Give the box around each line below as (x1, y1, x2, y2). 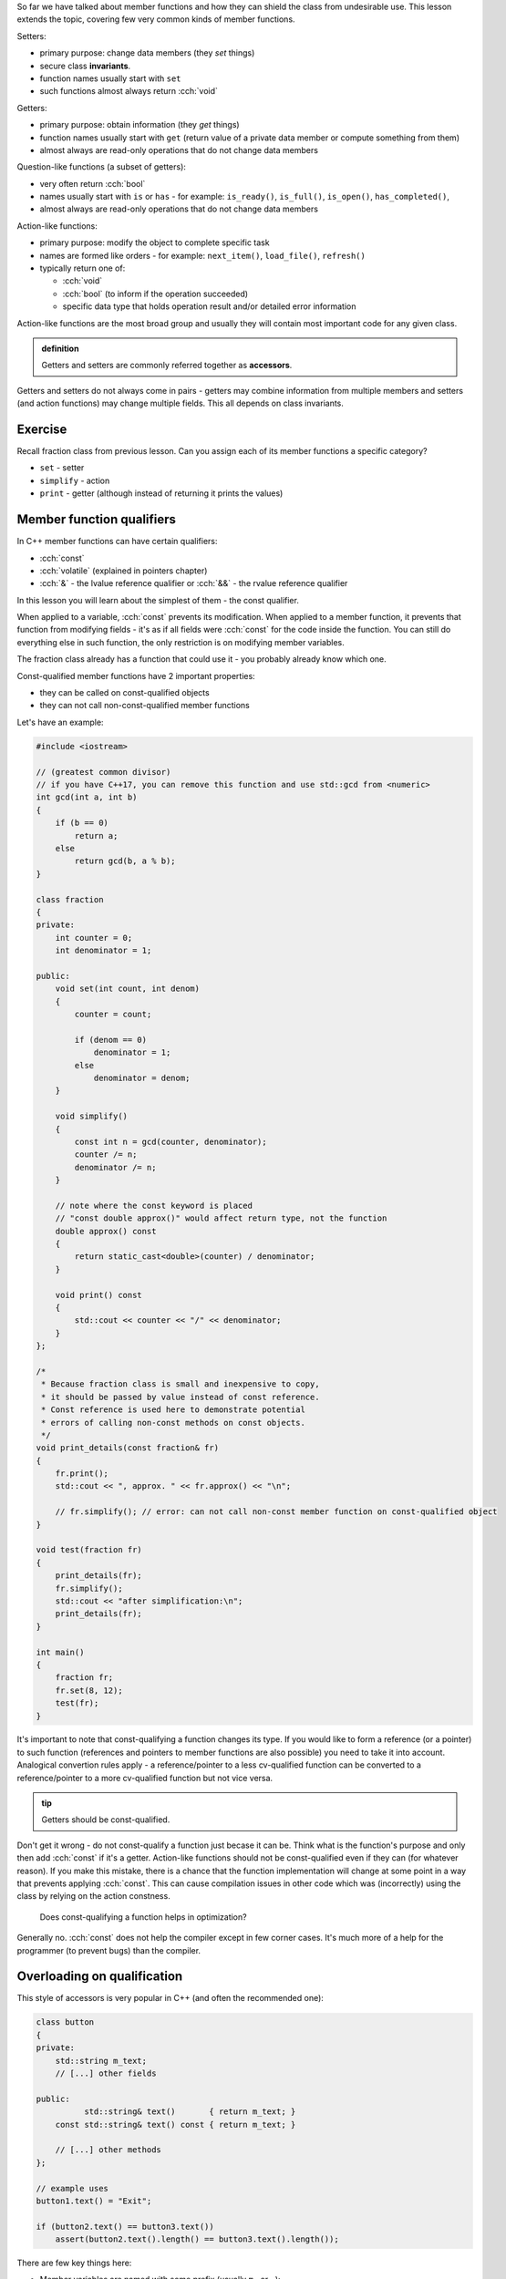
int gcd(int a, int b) (36, 792, 138, 802)
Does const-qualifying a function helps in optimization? (39, 1911, 247, 1923)
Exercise (16, 421, 67, 437)
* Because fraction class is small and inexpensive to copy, (41, 1379, 320, 1389)
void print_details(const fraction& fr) (36, 1443, 219, 1453)
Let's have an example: (16, 717, 104, 727)
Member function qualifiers (16, 511, 177, 528)
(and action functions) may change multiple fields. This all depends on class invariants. (16, 397, 344, 409)
